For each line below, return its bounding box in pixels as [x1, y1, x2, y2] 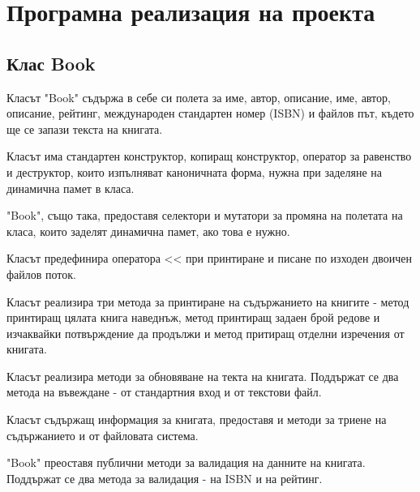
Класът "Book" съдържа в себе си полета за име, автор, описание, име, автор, [6, 88, 391, 105]
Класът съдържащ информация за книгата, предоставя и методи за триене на [6, 411, 387, 428]
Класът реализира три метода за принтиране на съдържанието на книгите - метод [6, 293, 409, 310]
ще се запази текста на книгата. [6, 120, 163, 137]
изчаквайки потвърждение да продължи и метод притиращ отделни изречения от [6, 324, 405, 341]
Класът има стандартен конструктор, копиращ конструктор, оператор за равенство [6, 148, 412, 165]
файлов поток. [6, 265, 76, 282]
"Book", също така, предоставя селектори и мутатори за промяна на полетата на [6, 207, 403, 224]
